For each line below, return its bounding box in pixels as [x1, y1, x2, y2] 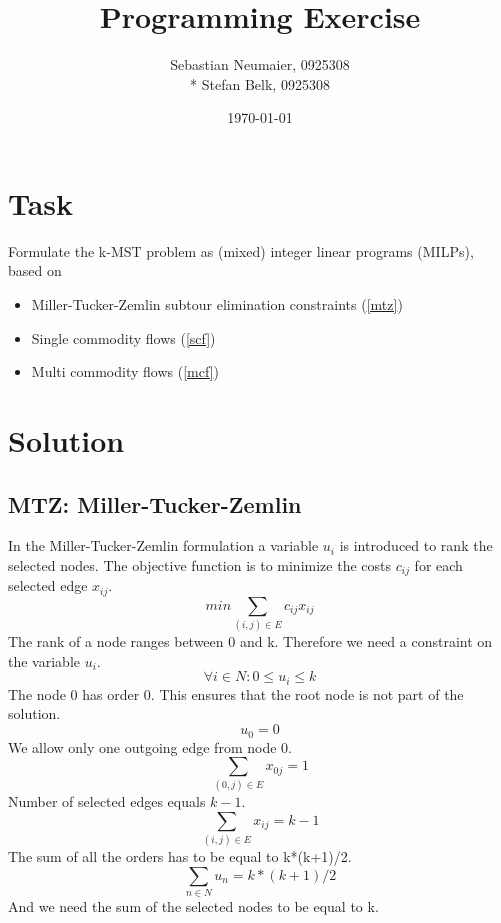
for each [414, 554, 463, 575]
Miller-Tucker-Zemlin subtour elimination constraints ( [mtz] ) [31, 294, 403, 315]
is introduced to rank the [339, 535, 493, 556]
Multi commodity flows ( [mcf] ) [31, 361, 219, 382]
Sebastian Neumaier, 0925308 [170, 54, 350, 75]
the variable [8, 650, 80, 671]
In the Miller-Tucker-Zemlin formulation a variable [8, 535, 319, 556]
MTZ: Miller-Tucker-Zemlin [8, 488, 302, 519]
